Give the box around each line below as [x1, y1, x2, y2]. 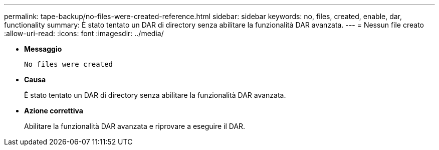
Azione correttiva [24, 106, 83, 115]
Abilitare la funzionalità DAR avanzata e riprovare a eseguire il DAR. [24, 122, 246, 130]
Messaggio [24, 45, 62, 53]
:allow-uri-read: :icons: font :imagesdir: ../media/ [4, 29, 164, 38]
